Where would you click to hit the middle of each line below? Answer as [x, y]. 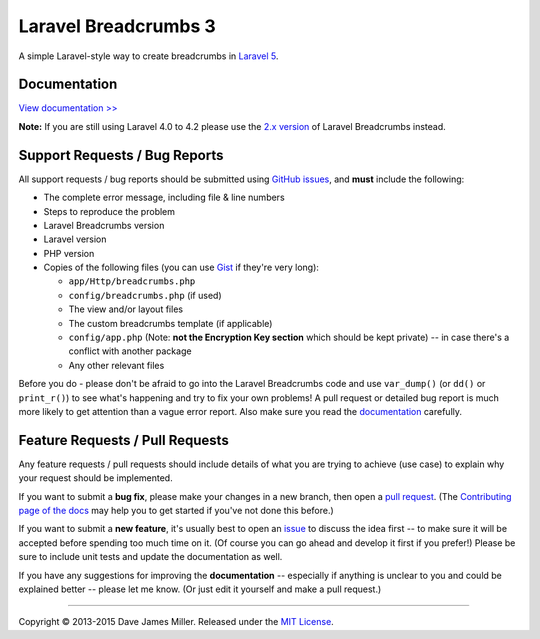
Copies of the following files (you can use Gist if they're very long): [181, 267]
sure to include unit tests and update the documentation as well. [150, 557]
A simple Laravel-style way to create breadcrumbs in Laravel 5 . [148, 56]
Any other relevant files [116, 365]
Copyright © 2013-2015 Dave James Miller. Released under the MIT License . [176, 622]
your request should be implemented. [96, 478]
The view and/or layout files [126, 309]
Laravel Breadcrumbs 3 [117, 26]
